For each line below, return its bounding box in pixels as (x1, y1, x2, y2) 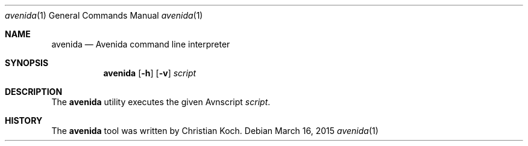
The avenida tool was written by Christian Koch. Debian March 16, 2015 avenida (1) (51, 126, 379, 136)
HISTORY (5, 115, 43, 126)
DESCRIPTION (5, 87, 63, 97)
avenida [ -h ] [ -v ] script (103, 68, 196, 78)
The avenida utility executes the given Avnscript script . (51, 97, 271, 107)
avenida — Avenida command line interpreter (51, 39, 230, 49)
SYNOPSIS (5, 58, 49, 68)
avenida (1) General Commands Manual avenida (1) (5, 10, 203, 20)
